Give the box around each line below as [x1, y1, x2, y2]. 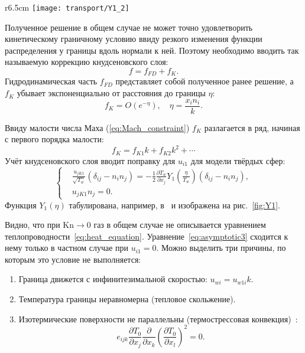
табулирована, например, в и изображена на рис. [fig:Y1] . [69, 198, 280, 211]
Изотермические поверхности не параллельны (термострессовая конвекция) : [18, 312, 298, 325]
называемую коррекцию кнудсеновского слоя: [5, 55, 168, 68]
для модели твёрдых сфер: [190, 154, 285, 166]
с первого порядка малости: [5, 133, 104, 145]
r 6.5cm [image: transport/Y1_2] [5, 1, 129, 13]
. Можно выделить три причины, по [156, 241, 286, 254]
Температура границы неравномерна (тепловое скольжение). [18, 293, 236, 305]
